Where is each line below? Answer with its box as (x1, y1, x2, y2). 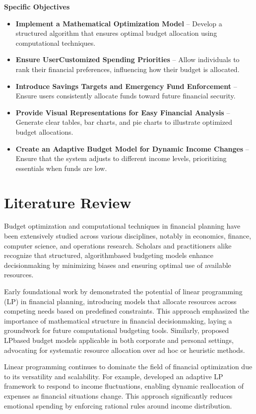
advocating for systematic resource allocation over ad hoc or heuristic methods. (4, 344, 245, 355)
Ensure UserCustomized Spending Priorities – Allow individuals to (15, 54, 240, 65)
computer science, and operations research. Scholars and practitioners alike (4, 240, 232, 250)
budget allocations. (15, 126, 73, 137)
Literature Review (4, 192, 131, 212)
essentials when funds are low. (15, 163, 107, 173)
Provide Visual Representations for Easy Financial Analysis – (15, 107, 230, 117)
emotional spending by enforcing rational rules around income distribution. (4, 400, 232, 411)
